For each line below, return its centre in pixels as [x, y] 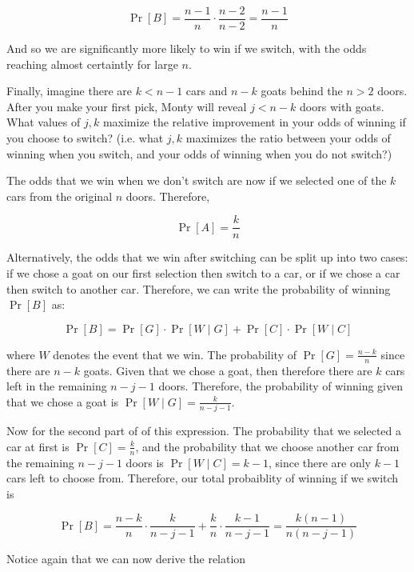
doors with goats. [342, 106]
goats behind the [302, 91]
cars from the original [60, 196]
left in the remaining [57, 386]
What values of [44, 122]
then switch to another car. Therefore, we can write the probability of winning [199, 288]
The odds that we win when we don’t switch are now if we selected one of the [197, 180]
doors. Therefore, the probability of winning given [281, 386]
